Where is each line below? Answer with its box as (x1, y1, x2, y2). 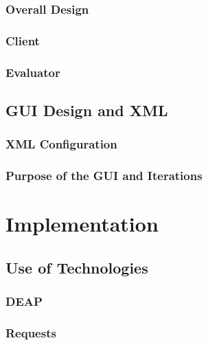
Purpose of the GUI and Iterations (5, 167, 203, 184)
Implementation (5, 210, 159, 238)
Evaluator (5, 63, 60, 80)
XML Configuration (5, 135, 117, 153)
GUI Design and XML (5, 99, 168, 120)
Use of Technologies (5, 256, 148, 278)
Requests (5, 324, 56, 341)
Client (5, 32, 40, 49)
